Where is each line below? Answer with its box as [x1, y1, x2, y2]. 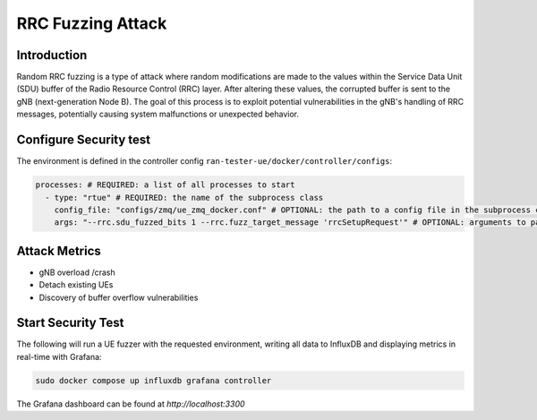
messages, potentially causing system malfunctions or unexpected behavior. [16, 108, 300, 120]
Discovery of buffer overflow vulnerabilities [38, 292, 199, 303]
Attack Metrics [16, 243, 102, 259]
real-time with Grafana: [16, 351, 102, 362]
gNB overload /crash [38, 267, 115, 278]
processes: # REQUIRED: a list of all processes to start [35, 180, 295, 190]
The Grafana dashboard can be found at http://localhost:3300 [16, 399, 245, 409]
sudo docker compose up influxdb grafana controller [35, 375, 272, 385]
